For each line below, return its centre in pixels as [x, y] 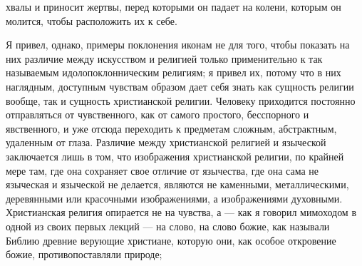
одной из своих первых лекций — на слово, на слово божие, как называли [168, 226]
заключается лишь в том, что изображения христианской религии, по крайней [175, 156]
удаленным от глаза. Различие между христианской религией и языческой [166, 142]
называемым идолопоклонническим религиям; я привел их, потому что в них [174, 72]
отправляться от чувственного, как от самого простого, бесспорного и [157, 114]
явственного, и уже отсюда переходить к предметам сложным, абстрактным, [171, 128]
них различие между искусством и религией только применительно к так [164, 58]
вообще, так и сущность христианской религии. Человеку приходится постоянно [181, 100]
